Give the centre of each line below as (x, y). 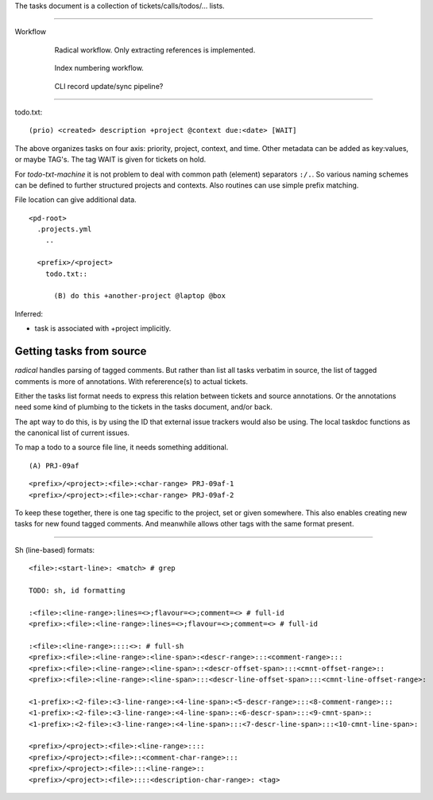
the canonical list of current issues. (72, 433)
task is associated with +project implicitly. (103, 328)
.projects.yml (64, 229)
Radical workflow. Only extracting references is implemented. (155, 50)
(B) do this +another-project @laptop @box (140, 296)
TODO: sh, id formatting (77, 590)
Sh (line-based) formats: (55, 550)
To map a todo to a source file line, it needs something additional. (122, 447)
